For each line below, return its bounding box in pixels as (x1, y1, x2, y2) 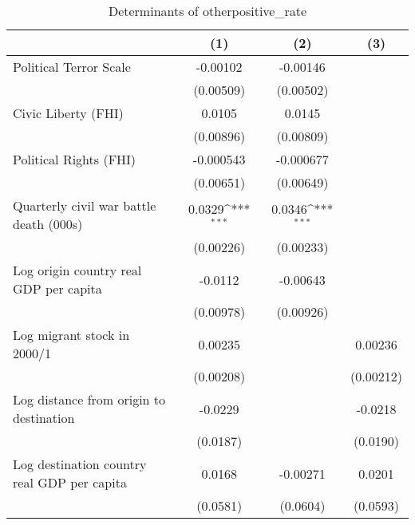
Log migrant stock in (13, 326, 130, 344)
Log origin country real (13, 261, 142, 279)
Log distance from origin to (13, 390, 166, 409)
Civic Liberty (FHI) (13, 104, 124, 122)
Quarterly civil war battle (13, 196, 156, 215)
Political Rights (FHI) (13, 150, 136, 168)
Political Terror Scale (13, 57, 131, 76)
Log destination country (13, 455, 147, 473)
